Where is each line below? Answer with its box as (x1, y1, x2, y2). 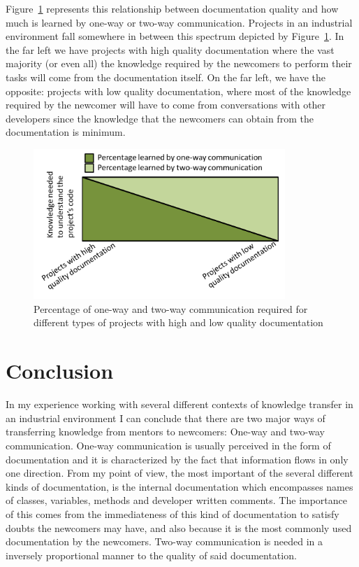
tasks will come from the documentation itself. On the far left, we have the (6, 69, 325, 84)
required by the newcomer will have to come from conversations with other (6, 97, 326, 112)
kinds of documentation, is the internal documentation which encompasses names (6, 479, 353, 493)
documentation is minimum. (6, 125, 126, 139)
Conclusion (6, 356, 114, 385)
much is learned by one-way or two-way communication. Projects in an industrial (6, 15, 353, 29)
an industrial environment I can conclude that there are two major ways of (6, 410, 325, 425)
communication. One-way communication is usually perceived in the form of (6, 437, 331, 452)
